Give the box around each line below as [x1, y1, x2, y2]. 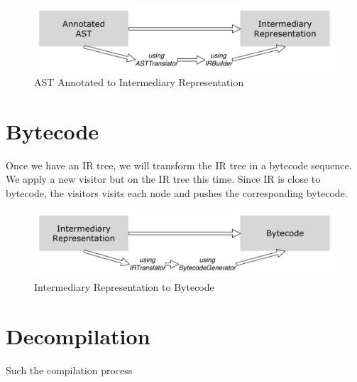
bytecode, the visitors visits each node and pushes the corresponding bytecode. [6, 186, 348, 201]
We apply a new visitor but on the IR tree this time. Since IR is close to [6, 171, 321, 186]
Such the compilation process [6, 362, 133, 377]
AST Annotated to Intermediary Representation [34, 75, 244, 90]
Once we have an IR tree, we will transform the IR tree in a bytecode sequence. [6, 157, 352, 172]
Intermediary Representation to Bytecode [34, 279, 214, 294]
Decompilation [6, 321, 150, 350]
